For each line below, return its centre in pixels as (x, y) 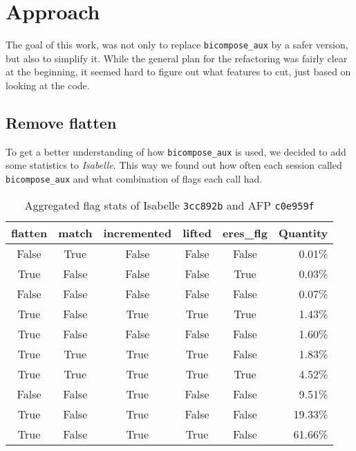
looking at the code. (48, 85)
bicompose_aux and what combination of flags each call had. (134, 179)
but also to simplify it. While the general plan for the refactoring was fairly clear (177, 58)
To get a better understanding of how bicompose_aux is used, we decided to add (176, 151)
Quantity (303, 232)
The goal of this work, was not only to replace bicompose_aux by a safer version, (177, 45)
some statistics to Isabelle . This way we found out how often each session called (174, 165)
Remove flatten (61, 122)
